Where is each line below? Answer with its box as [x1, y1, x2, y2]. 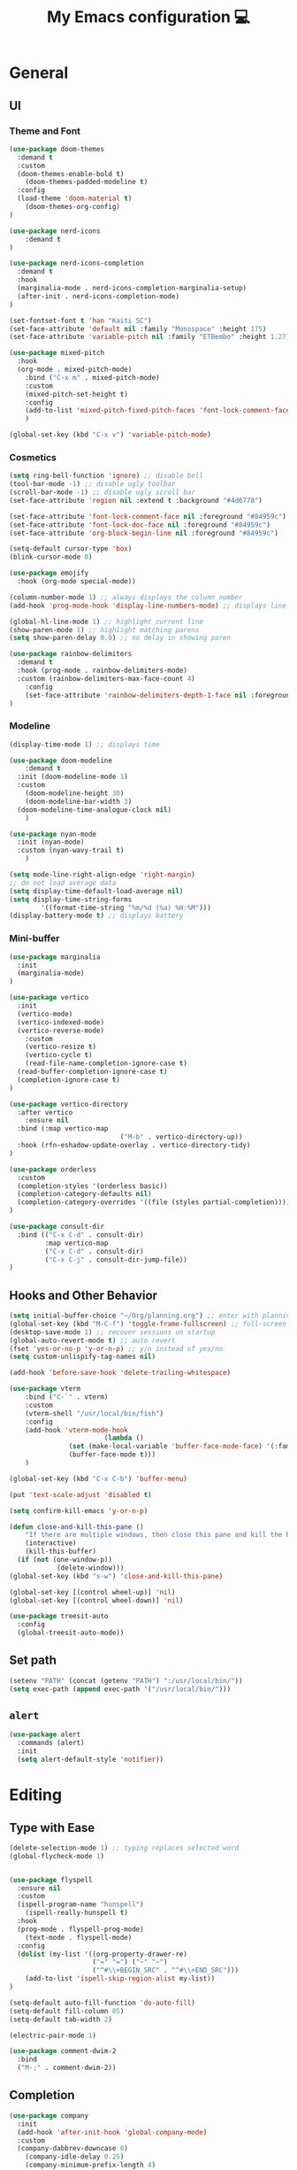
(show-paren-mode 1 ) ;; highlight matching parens [9, 625, 200, 634]
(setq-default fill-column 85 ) [9, 2006, 125, 2015]
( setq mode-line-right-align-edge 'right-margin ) [9, 870, 196, 879]
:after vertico [17, 1108, 73, 1116]
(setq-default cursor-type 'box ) [9, 544, 133, 553]
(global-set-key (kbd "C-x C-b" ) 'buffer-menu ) [9, 1474, 188, 1483]
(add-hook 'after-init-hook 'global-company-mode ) [17, 2128, 208, 2136]
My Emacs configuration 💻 [47, 7, 250, 27]
